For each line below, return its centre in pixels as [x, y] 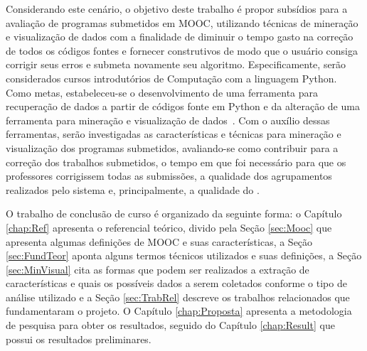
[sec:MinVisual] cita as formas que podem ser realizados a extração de [158, 269]
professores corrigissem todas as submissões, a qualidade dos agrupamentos [169, 176]
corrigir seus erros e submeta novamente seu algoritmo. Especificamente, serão [176, 64]
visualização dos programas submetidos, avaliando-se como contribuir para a [172, 147]
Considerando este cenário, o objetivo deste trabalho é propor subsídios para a [177, 9]
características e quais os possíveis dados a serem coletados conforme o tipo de [176, 283]
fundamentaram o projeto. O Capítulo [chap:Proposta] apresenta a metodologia [179, 311]
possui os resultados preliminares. [79, 339]
